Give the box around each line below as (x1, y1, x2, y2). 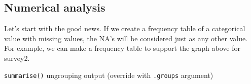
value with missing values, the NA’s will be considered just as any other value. (4, 33, 248, 43)
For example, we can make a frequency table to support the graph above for (4, 43, 240, 53)
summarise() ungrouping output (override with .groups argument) (4, 69, 213, 80)
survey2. (4, 52, 30, 63)
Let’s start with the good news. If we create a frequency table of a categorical (4, 23, 245, 34)
